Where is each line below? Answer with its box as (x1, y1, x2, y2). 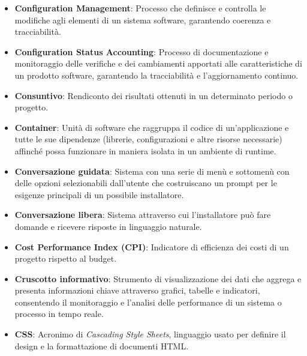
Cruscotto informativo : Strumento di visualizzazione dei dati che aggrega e (14, 272, 302, 285)
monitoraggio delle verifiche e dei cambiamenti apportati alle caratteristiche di (14, 57, 302, 70)
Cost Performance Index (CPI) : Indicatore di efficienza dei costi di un (14, 240, 289, 253)
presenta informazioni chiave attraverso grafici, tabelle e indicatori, (14, 284, 260, 297)
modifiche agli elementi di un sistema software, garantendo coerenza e (14, 13, 271, 26)
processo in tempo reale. (14, 307, 104, 320)
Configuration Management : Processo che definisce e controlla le (14, 2, 266, 14)
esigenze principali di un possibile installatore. (14, 188, 184, 201)
